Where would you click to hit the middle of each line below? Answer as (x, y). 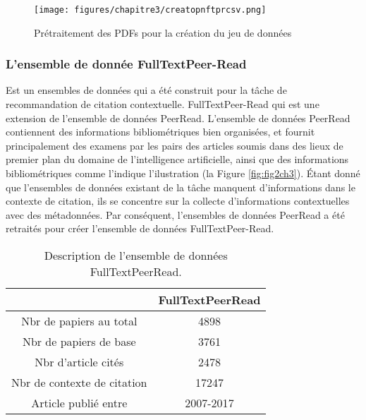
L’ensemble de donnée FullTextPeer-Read (126, 64)
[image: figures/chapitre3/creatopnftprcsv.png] (150, 10)
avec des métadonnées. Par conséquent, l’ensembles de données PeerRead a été (175, 214)
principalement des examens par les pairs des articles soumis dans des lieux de (175, 145)
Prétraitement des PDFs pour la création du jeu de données (163, 32)
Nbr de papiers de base (79, 341)
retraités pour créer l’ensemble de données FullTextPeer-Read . (140, 228)
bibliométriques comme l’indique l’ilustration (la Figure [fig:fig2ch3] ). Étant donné (183, 173)
